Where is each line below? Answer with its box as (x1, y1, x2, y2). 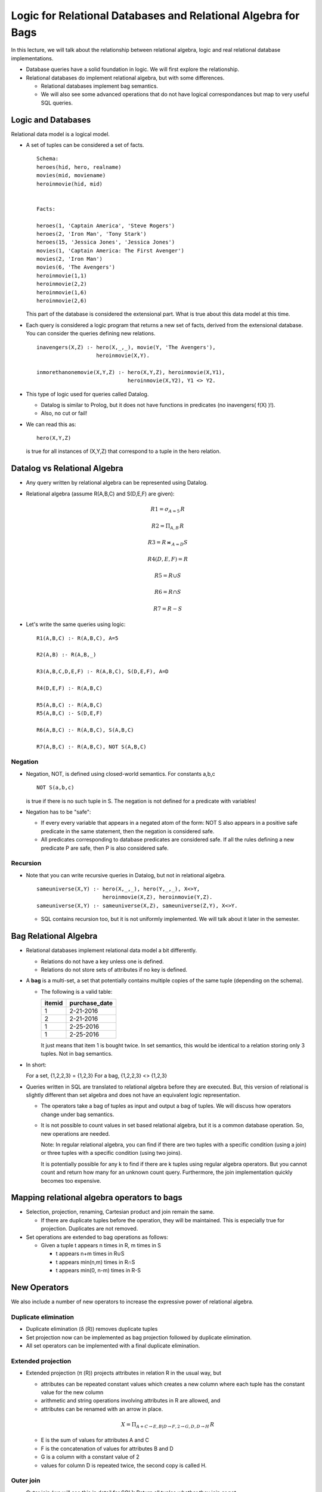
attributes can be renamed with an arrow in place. (41, 1405, 163, 1413)
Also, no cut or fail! (41, 409, 88, 417)
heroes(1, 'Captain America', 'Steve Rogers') (36, 222, 175, 229)
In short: (26, 1061, 47, 1068)
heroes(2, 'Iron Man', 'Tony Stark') (36, 230, 147, 237)
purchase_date (69, 999, 113, 1007)
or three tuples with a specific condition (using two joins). (41, 1149, 182, 1157)
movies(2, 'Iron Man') (36, 255, 103, 263)
